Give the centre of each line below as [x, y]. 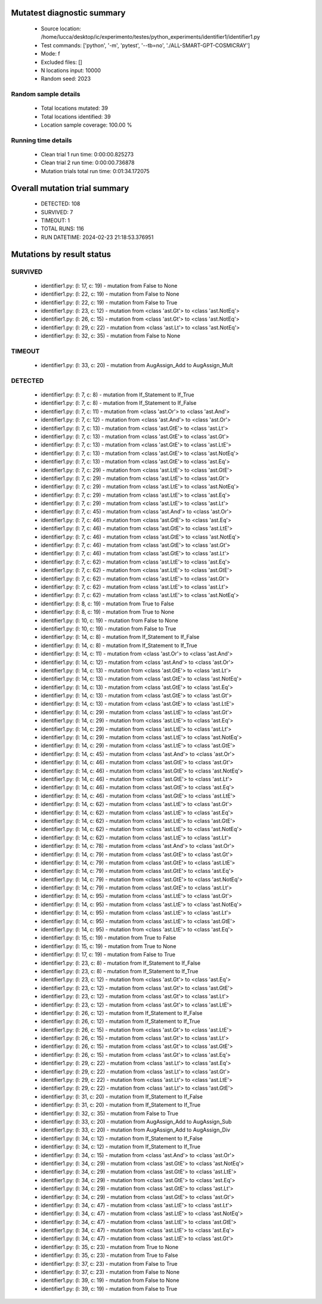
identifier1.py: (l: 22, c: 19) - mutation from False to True [109, 302]
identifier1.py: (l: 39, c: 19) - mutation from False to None [110, 1280]
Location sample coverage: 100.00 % [86, 125]
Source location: [61, 29]
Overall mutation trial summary [70, 188]
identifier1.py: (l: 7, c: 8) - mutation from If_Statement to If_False [119, 403]
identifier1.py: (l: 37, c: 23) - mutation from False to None [110, 1272]
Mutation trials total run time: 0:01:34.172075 [95, 171]
